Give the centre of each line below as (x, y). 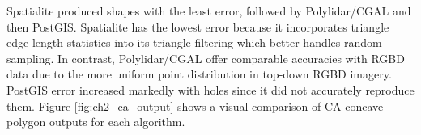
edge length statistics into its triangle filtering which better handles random (194, 42)
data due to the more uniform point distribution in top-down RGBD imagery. (199, 74)
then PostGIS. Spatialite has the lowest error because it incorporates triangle (198, 26)
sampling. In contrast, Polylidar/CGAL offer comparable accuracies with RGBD (206, 58)
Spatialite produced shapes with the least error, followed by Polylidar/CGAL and (209, 11)
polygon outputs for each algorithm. (96, 122)
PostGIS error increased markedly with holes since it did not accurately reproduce (210, 89)
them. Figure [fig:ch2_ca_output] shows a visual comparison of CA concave (195, 105)
